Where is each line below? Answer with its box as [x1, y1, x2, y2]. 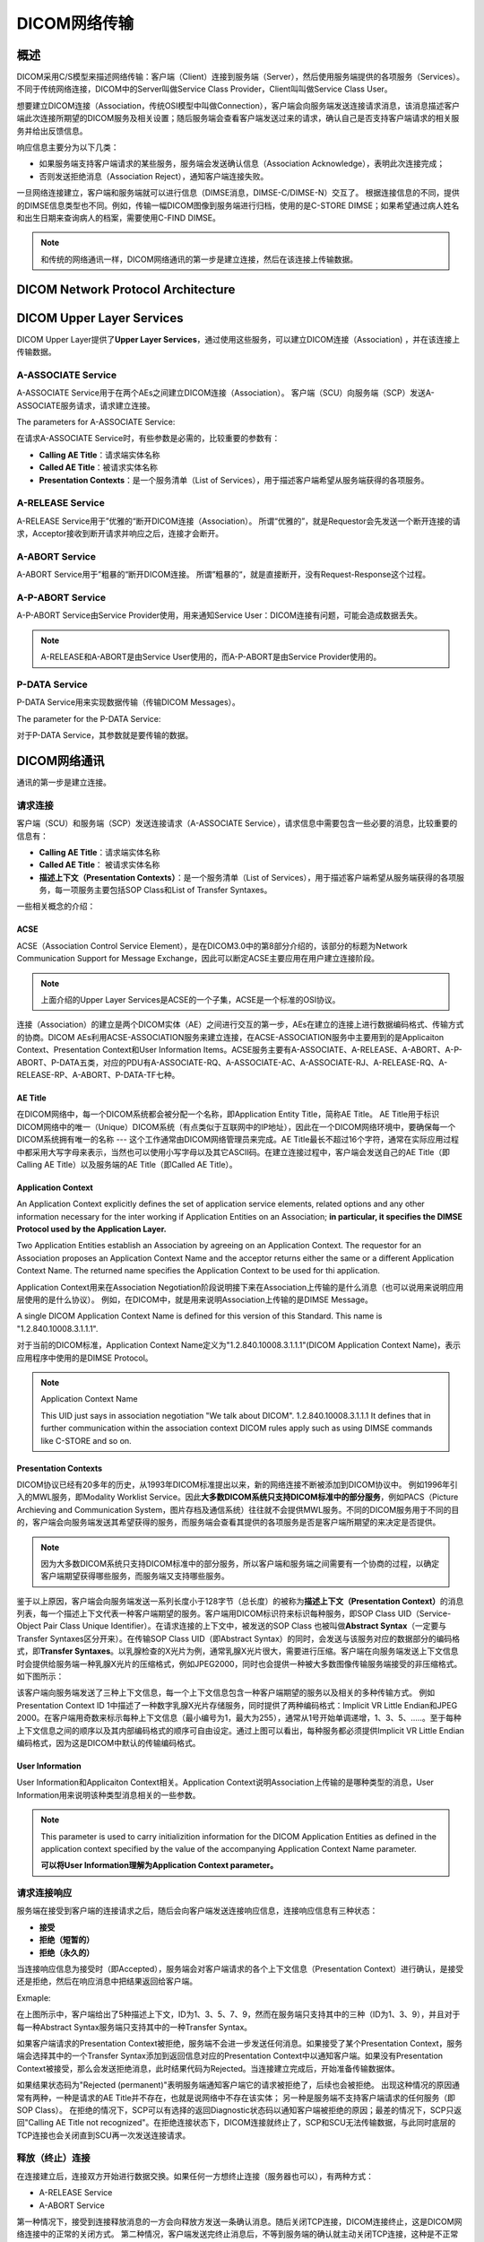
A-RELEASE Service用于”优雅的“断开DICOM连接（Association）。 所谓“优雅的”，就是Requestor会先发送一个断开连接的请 [16, 516, 461, 526]
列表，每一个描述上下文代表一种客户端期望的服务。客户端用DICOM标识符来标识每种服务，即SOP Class [16, 1608, 396, 1619]
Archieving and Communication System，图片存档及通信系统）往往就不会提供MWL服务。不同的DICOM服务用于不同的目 [16, 1504, 460, 1515]
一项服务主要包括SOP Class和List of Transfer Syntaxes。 [62, 884, 272, 896]
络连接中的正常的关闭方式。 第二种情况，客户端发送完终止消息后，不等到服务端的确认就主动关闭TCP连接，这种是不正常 [16, 2229, 459, 2239]
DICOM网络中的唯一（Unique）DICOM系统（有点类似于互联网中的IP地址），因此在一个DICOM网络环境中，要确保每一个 [16, 1121, 456, 1132]
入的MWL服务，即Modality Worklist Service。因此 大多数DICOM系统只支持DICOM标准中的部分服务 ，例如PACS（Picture [16, 1491, 459, 1502]
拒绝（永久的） [39, 1947, 94, 1958]
